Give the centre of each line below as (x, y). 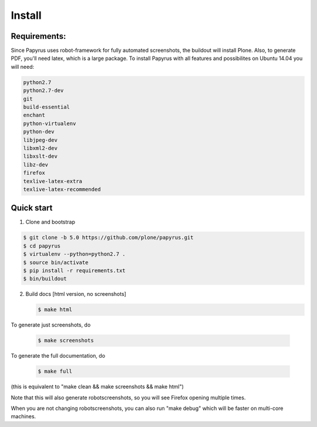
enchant (34, 115)
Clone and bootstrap (50, 222)
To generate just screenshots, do (51, 325)
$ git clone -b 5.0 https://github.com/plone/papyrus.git (108, 238)
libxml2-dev (41, 148)
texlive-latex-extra (53, 181)
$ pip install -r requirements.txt (74, 270)
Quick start (32, 208)
